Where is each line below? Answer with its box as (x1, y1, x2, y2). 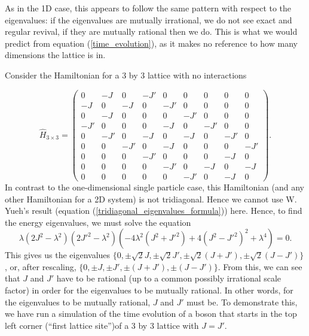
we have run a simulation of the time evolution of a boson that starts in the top (5, 307, 297, 320)
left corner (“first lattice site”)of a (5, 319, 129, 331)
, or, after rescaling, (5, 260, 77, 273)
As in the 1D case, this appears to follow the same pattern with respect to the (5, 2, 292, 14)
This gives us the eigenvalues (5, 249, 111, 261)
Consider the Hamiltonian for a (5, 68, 120, 81)
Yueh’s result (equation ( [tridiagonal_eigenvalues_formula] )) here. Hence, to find (5, 204, 302, 217)
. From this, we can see (218, 260, 302, 273)
